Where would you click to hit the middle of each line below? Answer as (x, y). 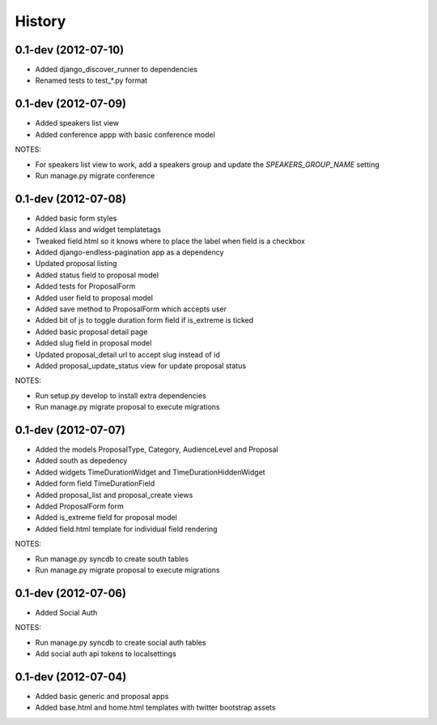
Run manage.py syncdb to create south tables (112, 559)
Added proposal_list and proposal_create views (114, 495)
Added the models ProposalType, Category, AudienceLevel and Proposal (157, 449)
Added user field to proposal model (94, 298)
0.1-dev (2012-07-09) (71, 104)
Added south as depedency (81, 461)
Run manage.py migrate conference (95, 175)
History (40, 21)
